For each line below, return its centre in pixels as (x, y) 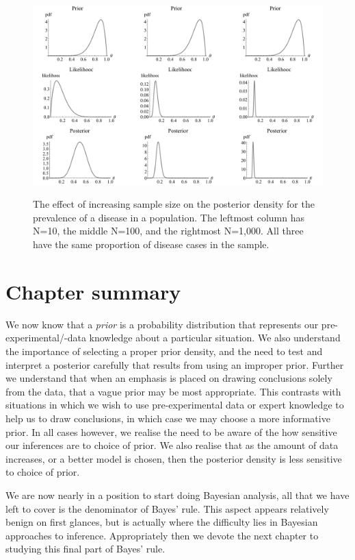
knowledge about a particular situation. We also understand (215, 338)
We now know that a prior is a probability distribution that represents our (162, 324)
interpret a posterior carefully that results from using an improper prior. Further (175, 364)
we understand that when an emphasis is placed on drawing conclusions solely (169, 378)
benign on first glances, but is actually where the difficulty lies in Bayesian (162, 522)
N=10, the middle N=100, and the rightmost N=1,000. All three (168, 231)
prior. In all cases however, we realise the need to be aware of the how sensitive (171, 431)
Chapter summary (93, 291)
